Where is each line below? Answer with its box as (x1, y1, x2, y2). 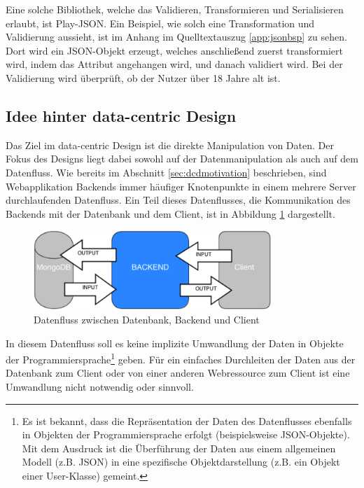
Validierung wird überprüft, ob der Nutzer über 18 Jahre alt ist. (6, 70, 281, 85)
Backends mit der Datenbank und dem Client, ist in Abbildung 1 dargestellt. (6, 206, 335, 221)
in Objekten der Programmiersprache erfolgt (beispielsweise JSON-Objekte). (22, 427, 350, 442)
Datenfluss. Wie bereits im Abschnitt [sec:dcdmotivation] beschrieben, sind (6, 165, 327, 179)
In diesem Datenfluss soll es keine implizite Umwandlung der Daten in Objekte (6, 335, 344, 350)
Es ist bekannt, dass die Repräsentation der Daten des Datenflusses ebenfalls (22, 413, 352, 428)
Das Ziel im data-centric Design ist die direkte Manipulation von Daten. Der (6, 137, 334, 152)
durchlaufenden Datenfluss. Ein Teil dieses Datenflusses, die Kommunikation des (6, 193, 351, 207)
